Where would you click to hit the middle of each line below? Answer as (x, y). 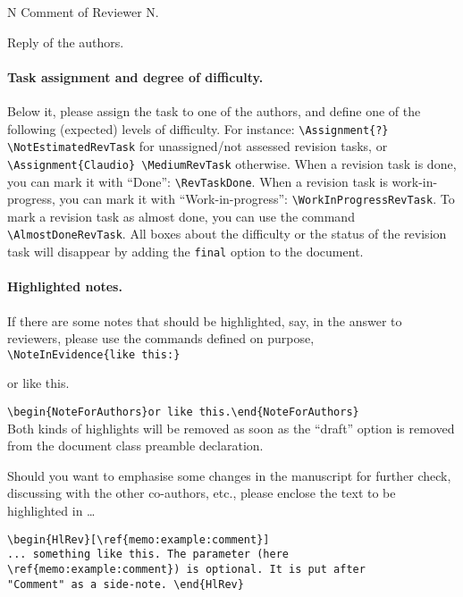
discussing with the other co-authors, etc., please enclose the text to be (202, 493)
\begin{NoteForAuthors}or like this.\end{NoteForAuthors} (183, 412)
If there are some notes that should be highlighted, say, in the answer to (205, 320)
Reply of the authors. (66, 42)
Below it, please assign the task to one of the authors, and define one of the (214, 110)
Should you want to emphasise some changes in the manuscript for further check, (229, 475)
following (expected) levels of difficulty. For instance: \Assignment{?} (198, 128)
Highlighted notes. (65, 286)
